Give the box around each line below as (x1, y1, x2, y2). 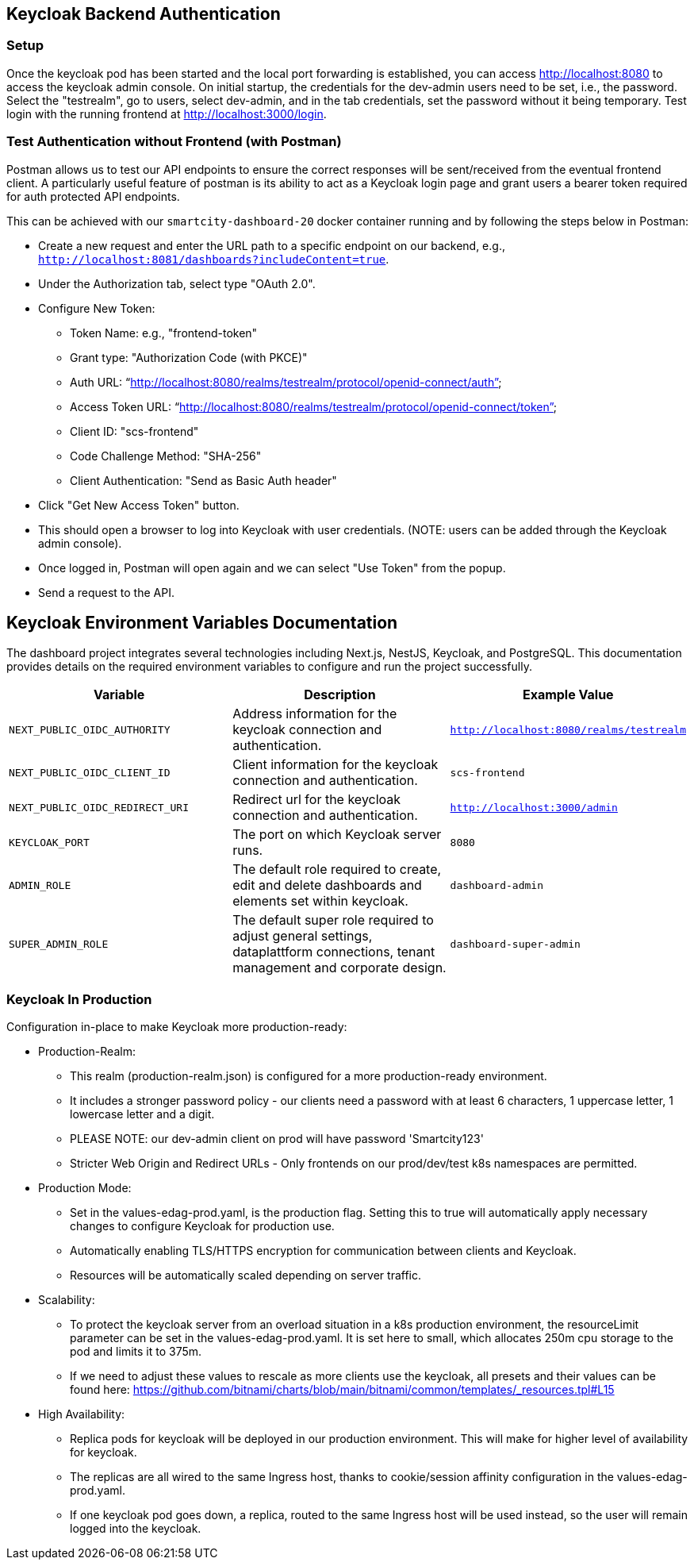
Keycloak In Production (6, 991, 152, 1007)
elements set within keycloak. (232, 893, 408, 910)
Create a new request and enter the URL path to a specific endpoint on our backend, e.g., (38, 238, 505, 252)
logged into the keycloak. (70, 1522, 201, 1536)
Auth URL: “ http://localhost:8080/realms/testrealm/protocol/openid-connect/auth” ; (70, 375, 502, 389)
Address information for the (232, 706, 397, 722)
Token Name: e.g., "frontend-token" (70, 325, 258, 340)
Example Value (522, 687, 614, 703)
